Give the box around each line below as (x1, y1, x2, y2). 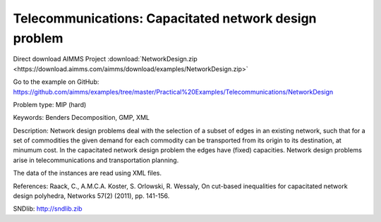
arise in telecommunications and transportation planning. (13, 156, 179, 164)
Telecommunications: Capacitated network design (13, 11, 317, 26)
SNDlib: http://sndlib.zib (13, 204, 83, 213)
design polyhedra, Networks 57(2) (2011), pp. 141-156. (13, 192, 170, 200)
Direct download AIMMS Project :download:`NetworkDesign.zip (13, 55, 198, 63)
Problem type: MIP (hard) (13, 100, 87, 109)
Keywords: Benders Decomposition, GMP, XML (13, 113, 150, 122)
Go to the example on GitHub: (13, 78, 99, 86)
